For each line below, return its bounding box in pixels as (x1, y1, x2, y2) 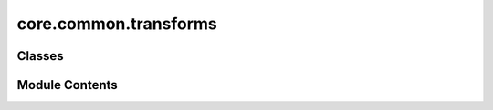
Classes (16, 48, 64, 64)
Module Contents (16, 77, 118, 93)
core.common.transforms (16, 14, 218, 34)
